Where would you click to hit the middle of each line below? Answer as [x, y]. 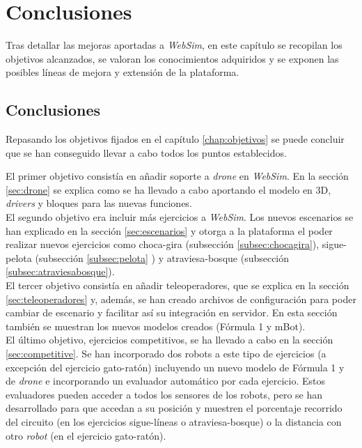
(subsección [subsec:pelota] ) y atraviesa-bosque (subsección [162, 257]
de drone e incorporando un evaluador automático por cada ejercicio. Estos [166, 381]
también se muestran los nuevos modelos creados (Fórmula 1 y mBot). [156, 326]
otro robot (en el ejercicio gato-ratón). [86, 435]
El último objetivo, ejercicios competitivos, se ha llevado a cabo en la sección [170, 340]
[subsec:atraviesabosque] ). [60, 271]
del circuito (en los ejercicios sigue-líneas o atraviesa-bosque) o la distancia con [174, 421]
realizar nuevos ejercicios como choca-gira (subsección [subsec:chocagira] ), [163, 244]
